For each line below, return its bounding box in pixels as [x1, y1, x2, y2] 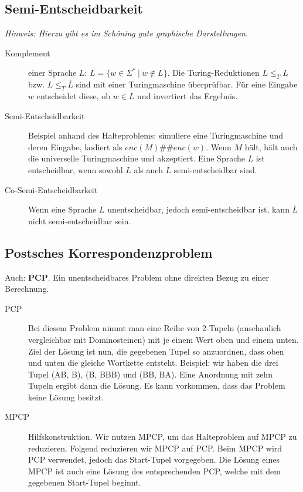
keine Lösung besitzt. [28, 390, 104, 403]
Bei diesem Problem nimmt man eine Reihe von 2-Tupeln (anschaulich [28, 322, 281, 334]
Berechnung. [5, 282, 49, 295]
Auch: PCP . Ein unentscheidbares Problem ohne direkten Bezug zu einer [5, 271, 270, 283]
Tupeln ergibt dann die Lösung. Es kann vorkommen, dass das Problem [28, 379, 285, 392]
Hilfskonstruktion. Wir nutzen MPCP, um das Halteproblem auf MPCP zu [28, 430, 297, 443]
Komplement [5, 46, 50, 59]
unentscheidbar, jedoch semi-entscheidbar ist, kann [107, 203, 290, 215]
